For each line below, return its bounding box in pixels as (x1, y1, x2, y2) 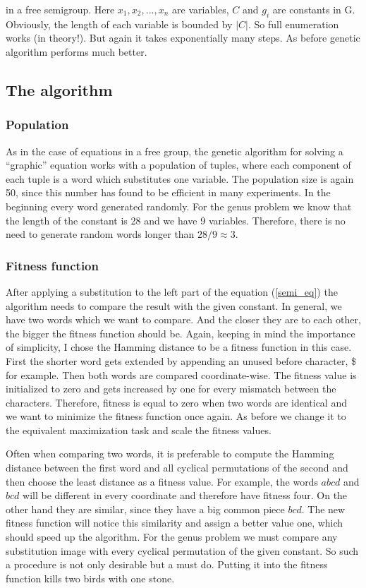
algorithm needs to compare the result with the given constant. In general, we (6, 298, 342, 313)
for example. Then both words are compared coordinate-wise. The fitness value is (6, 367, 357, 382)
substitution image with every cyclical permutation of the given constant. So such (6, 543, 359, 558)
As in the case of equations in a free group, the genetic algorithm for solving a (6, 143, 343, 158)
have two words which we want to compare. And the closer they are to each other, (6, 312, 361, 327)
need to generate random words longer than (6, 227, 195, 241)
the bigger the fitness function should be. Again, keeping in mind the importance (6, 325, 355, 340)
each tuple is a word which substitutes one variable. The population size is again (6, 171, 354, 186)
